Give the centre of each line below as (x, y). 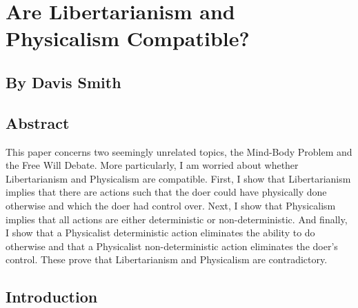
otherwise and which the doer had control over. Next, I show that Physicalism (171, 205)
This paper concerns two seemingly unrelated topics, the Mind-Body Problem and (179, 151)
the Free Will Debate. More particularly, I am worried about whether (152, 165)
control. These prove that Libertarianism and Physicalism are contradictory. (167, 259)
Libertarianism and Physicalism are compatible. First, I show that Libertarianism (178, 178)
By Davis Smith (63, 82)
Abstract (38, 122)
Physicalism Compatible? (128, 38)
